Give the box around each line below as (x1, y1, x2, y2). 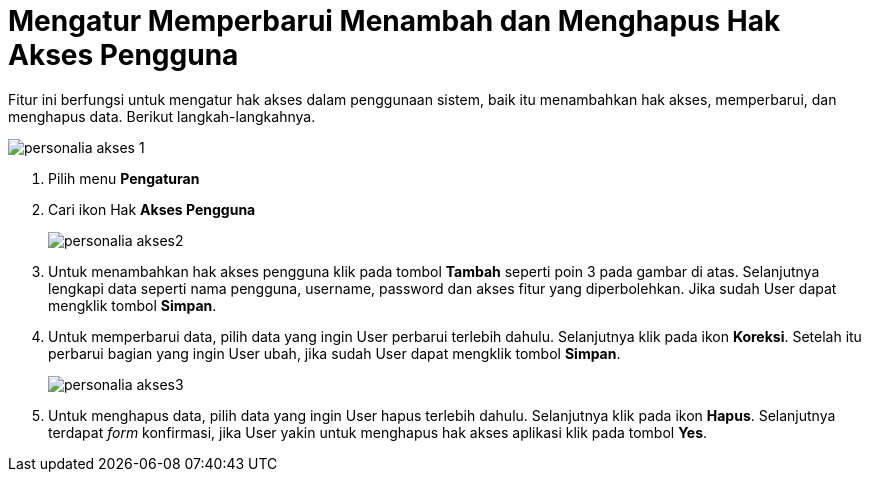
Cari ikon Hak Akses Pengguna (48, 200, 256, 218)
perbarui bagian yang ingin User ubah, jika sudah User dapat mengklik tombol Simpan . (48, 344, 621, 362)
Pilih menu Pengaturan (48, 169, 200, 187)
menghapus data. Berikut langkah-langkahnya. (8, 107, 316, 125)
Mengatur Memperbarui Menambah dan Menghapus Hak (8, 4, 781, 38)
